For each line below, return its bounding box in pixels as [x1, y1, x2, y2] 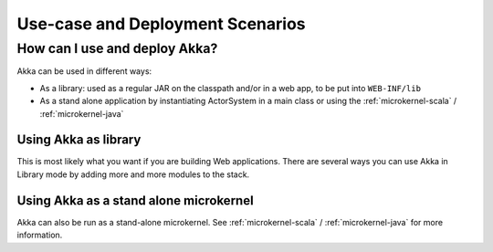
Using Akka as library [16, 132, 142, 148]
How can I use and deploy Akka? [16, 40, 218, 57]
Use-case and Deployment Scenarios [16, 14, 306, 34]
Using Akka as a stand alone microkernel [16, 193, 255, 208]
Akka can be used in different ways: [16, 66, 152, 77]
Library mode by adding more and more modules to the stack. [16, 169, 250, 180]
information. [16, 229, 63, 241]
